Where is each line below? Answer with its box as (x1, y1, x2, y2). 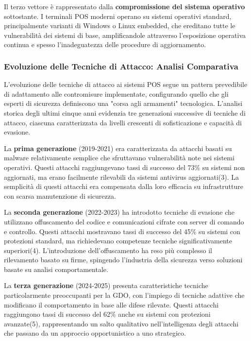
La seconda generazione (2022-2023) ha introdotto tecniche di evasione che (4, 207, 235, 217)
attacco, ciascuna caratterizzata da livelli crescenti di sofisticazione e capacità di (4, 117, 242, 127)
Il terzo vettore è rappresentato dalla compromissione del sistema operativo (4, 1, 245, 11)
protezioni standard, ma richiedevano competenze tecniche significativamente (4, 236, 233, 246)
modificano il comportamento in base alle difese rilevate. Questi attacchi (4, 299, 219, 309)
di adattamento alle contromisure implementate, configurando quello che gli (4, 88, 229, 99)
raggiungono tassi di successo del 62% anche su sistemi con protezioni (4, 309, 211, 319)
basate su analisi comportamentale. (4, 264, 108, 274)
